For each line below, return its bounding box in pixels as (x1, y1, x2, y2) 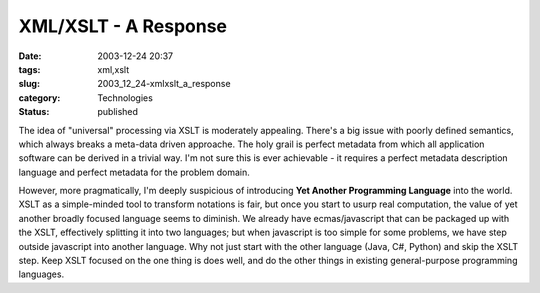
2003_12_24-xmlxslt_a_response (97, 78, 231, 90)
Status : (18, 106, 50, 118)
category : (18, 91, 61, 104)
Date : (18, 50, 42, 62)
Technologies (97, 91, 154, 104)
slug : (18, 78, 40, 90)
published (97, 106, 139, 118)
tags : (18, 63, 41, 75)
